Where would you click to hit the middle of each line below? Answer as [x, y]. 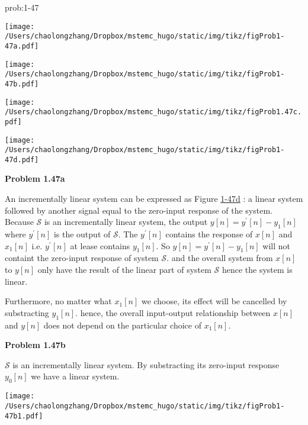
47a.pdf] [22, 46]
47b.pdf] [22, 84]
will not [277, 245]
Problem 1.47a [35, 178]
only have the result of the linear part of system [124, 270]
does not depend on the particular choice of [123, 325]
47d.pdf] [22, 160]
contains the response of [209, 234]
